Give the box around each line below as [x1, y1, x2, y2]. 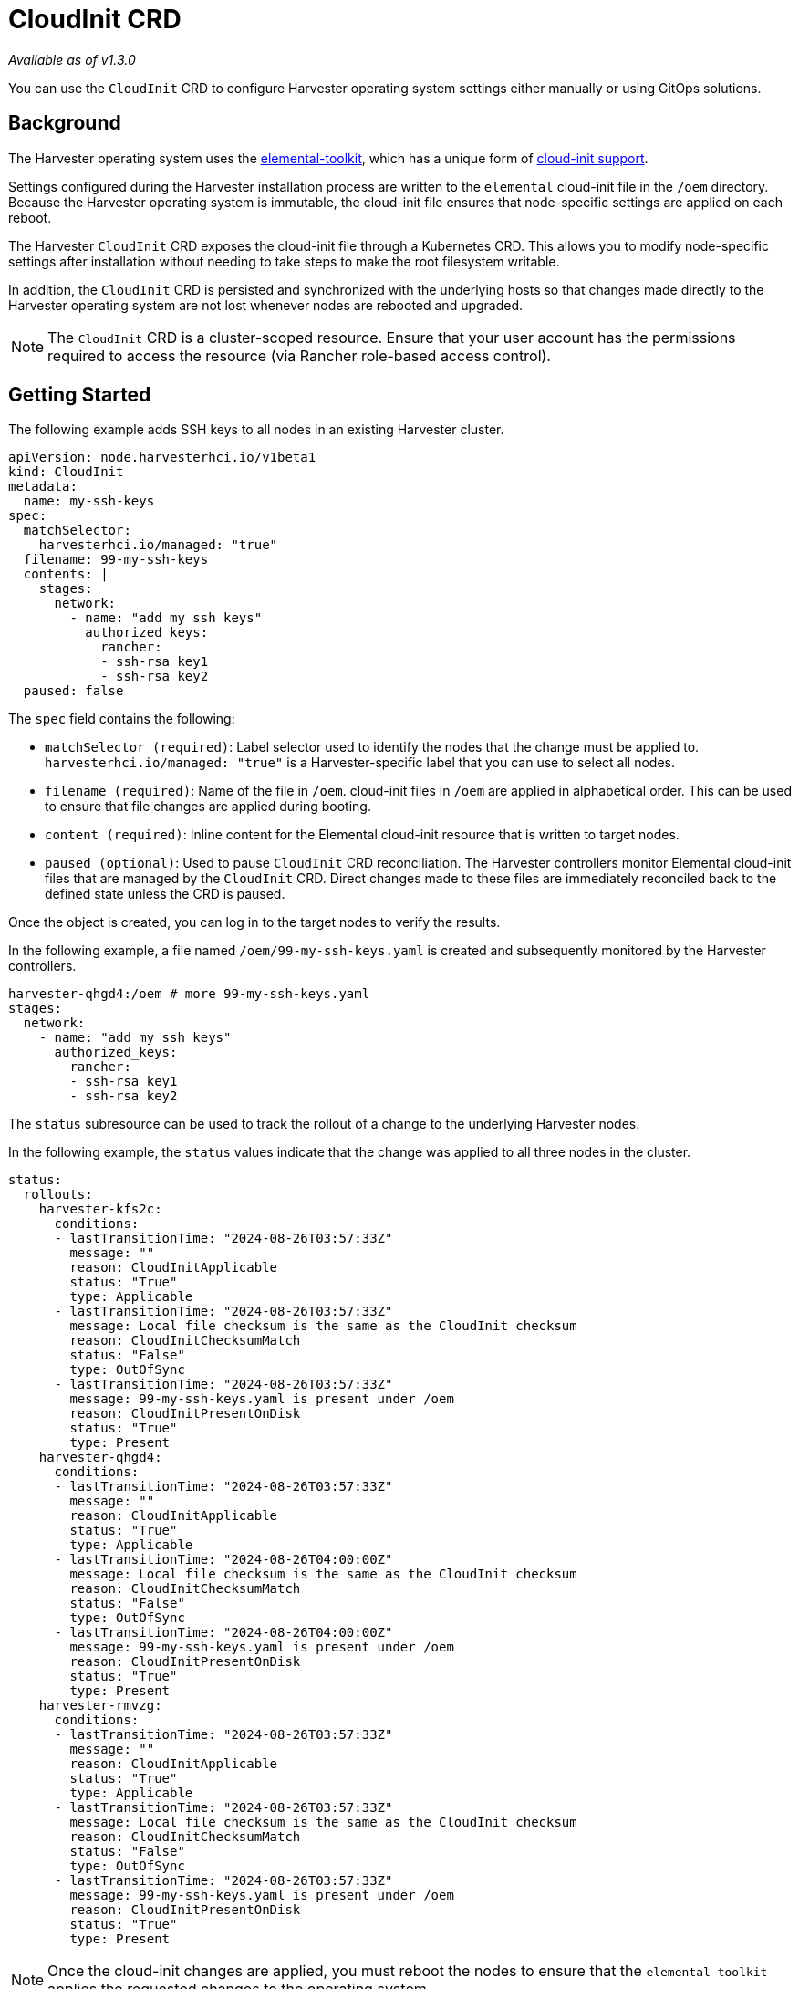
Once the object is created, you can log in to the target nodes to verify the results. [8, 914, 501, 931]
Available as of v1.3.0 [8, 51, 136, 68]
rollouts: [23, 1187, 93, 1203]
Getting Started [8, 383, 151, 407]
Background [8, 111, 121, 135]
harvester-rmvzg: [38, 1698, 162, 1713]
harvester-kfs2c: [38, 1202, 162, 1217]
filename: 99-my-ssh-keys [23, 552, 209, 568]
